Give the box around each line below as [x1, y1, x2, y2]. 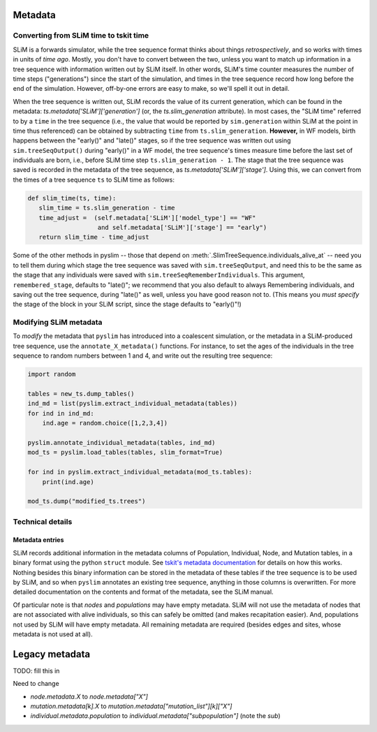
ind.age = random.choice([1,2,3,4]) [42, 419, 168, 427]
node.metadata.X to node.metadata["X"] [30, 692, 148, 701]
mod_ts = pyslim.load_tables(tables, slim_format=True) [27, 448, 223, 457]
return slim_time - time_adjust [38, 233, 149, 241]
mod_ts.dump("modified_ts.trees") [27, 497, 146, 506]
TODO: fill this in [13, 666, 60, 675]
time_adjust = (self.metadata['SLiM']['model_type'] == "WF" [38, 214, 256, 221]
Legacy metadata [13, 648, 91, 660]
